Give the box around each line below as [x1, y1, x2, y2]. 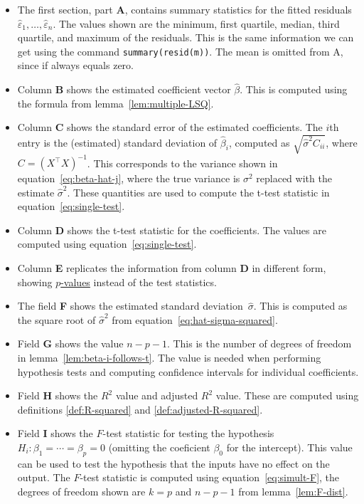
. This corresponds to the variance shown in [87, 155, 278, 170]
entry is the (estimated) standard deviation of [17, 135, 218, 149]
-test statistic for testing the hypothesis [102, 426, 274, 441]
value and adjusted [115, 388, 198, 403]
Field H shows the [17, 388, 98, 403]
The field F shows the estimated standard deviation [17, 298, 243, 313]
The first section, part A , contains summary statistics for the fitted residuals [17, 2, 352, 16]
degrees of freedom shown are [17, 483, 146, 498]
